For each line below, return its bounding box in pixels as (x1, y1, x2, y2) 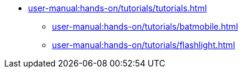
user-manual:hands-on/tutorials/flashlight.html (52, 40, 235, 50)
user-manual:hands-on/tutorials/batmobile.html (52, 21, 238, 31)
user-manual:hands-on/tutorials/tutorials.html (28, 3, 207, 13)
